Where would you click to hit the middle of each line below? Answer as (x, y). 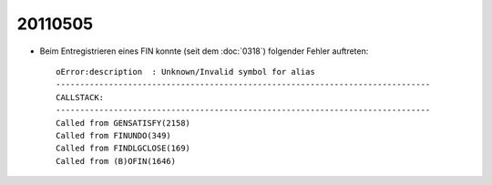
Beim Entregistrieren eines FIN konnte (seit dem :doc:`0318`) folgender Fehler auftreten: (204, 51)
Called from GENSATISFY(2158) (123, 123)
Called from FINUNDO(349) (114, 135)
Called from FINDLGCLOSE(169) (123, 149)
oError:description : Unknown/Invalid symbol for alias (186, 72)
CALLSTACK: (80, 97)
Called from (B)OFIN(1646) (116, 161)
